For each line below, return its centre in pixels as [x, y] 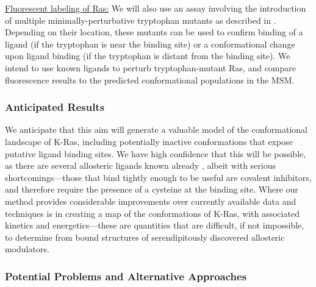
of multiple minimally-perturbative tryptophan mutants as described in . [141, 20]
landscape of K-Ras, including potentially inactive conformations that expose [149, 141]
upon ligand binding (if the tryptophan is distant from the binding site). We [148, 56]
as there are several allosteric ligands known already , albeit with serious [141, 165]
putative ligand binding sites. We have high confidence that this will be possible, [156, 153]
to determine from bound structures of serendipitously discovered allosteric [145, 237]
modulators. [27, 249]
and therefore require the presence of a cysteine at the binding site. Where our [152, 189]
